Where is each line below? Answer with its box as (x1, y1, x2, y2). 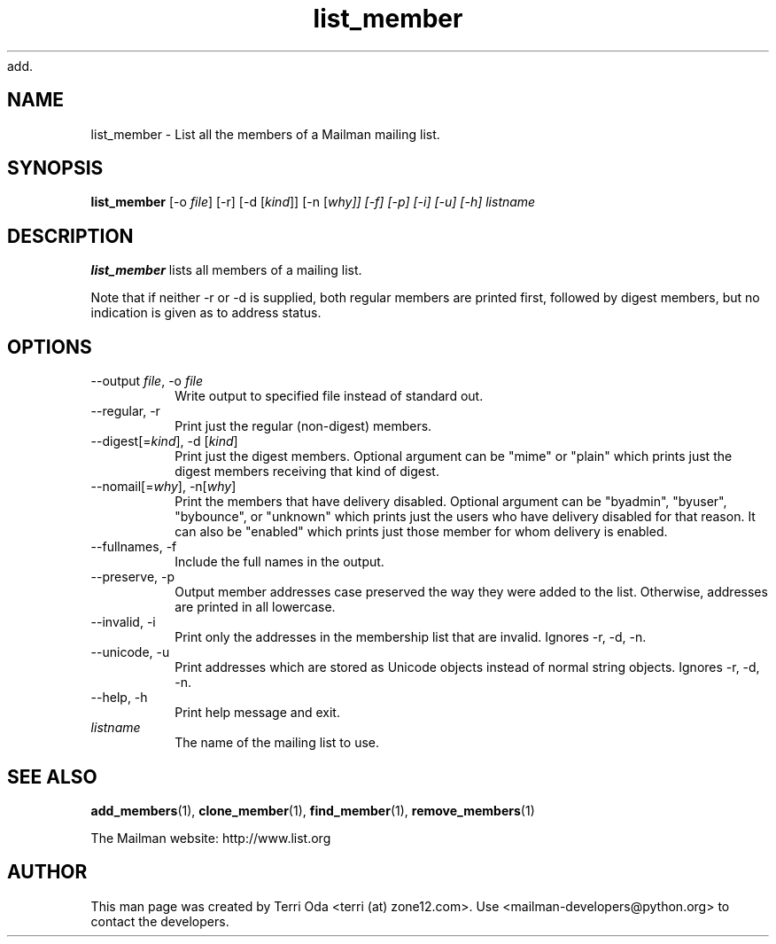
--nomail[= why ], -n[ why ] (90, 479, 237, 495)
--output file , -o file (90, 373, 203, 389)
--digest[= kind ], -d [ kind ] (90, 433, 238, 449)
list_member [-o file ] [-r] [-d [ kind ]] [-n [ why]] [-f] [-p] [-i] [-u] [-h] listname (90, 194, 536, 210)
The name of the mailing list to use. (175, 735, 379, 751)
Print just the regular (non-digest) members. (175, 418, 432, 434)
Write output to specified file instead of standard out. (175, 388, 484, 404)
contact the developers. (90, 913, 229, 929)
